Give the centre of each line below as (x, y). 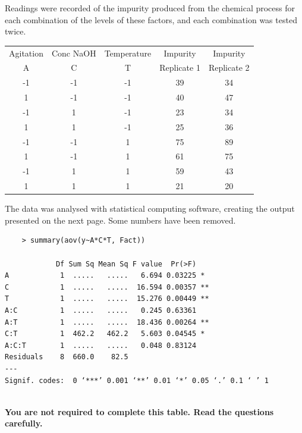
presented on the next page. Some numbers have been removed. (120, 220)
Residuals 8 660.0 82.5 (67, 357)
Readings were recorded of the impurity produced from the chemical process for (150, 8)
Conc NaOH (74, 53)
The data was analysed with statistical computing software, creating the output (150, 208)
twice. (15, 31)
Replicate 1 (180, 68)
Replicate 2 (229, 68)
